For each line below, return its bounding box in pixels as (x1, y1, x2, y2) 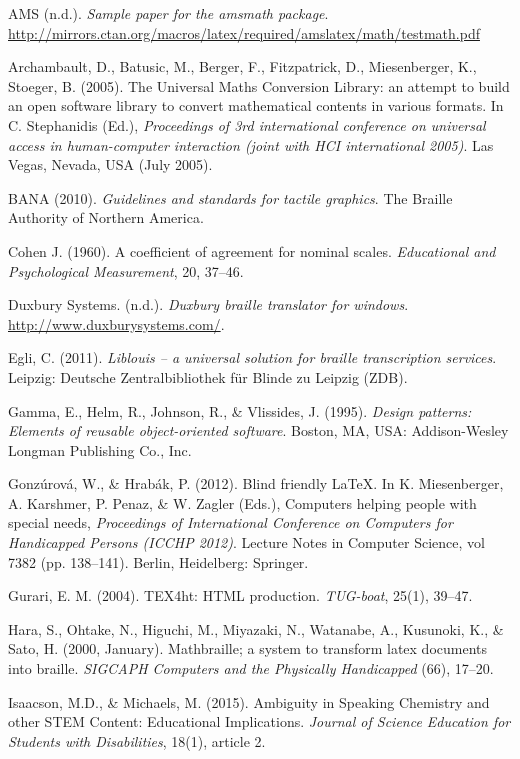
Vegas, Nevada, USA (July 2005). (8, 154, 213, 175)
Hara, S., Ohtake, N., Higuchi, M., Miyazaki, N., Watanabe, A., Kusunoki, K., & (8, 618, 504, 639)
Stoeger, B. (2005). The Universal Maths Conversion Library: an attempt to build (8, 75, 510, 96)
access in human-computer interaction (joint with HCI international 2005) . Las (8, 134, 494, 155)
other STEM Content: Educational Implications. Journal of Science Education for (8, 711, 511, 732)
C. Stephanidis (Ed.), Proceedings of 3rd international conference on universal (8, 114, 486, 135)
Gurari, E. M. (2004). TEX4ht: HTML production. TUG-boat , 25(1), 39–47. (8, 585, 473, 606)
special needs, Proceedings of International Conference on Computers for (8, 512, 453, 533)
